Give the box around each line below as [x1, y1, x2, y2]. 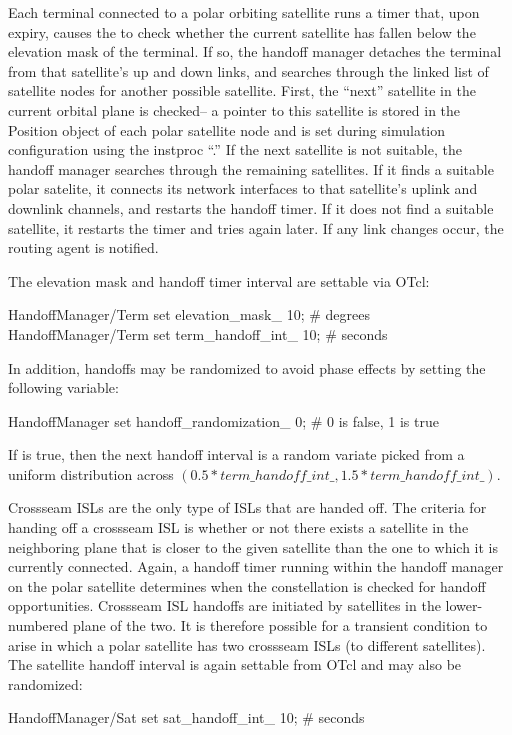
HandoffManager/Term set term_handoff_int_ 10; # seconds [8, 323, 388, 344]
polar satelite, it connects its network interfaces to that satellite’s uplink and [8, 178, 478, 199]
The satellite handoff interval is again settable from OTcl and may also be [8, 654, 462, 675]
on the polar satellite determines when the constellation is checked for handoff [8, 575, 486, 596]
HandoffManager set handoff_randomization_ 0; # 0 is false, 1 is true [8, 410, 439, 431]
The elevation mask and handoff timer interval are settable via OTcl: [8, 270, 430, 291]
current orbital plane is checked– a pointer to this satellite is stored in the [8, 99, 461, 120]
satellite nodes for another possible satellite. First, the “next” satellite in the [8, 80, 476, 101]
